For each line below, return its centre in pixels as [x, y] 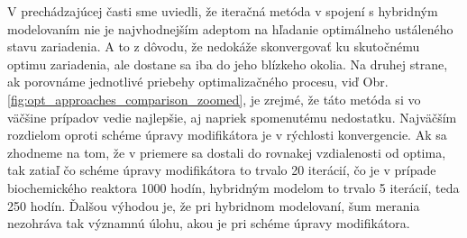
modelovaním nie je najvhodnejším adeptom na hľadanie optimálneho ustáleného [230, 28]
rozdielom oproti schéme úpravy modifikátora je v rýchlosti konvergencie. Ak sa [227, 135]
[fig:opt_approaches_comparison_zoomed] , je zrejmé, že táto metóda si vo [214, 99]
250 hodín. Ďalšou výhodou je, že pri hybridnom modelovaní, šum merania [214, 205]
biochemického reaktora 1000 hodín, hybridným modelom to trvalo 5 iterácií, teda [233, 187]
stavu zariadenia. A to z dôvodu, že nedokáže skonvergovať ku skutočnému [214, 46]
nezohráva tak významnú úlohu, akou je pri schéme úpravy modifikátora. [209, 223]
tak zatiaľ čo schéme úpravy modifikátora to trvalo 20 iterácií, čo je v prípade [222, 170]
